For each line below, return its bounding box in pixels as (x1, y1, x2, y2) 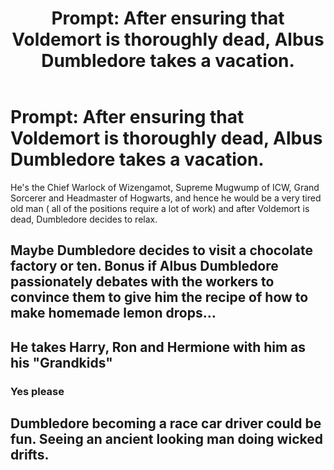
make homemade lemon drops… (10, 305, 217, 322)
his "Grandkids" (10, 354, 113, 371)
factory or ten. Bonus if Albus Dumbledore (10, 258, 279, 275)
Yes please (10, 384, 65, 398)
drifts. (10, 447, 50, 464)
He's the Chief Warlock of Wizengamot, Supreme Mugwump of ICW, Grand (10, 181, 320, 193)
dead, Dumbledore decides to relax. (10, 213, 158, 225)
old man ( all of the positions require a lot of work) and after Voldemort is (10, 202, 310, 214)
